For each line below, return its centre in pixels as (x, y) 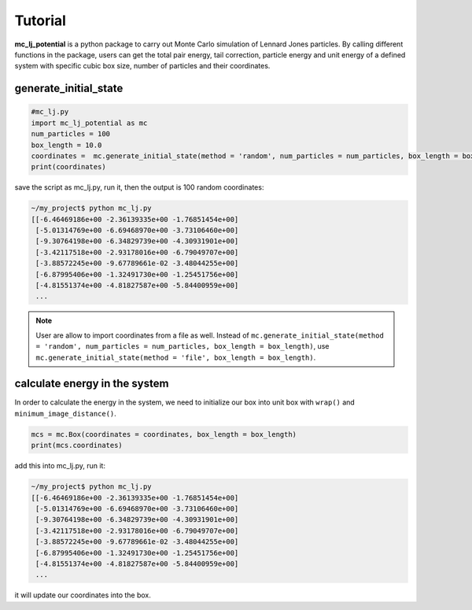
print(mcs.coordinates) (77, 445)
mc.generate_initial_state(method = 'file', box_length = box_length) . (176, 357)
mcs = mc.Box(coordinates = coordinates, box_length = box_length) (164, 434)
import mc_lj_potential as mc (89, 123)
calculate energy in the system (92, 384)
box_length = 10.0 (66, 145)
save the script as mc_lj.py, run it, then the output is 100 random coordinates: (139, 187)
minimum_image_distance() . (66, 413)
